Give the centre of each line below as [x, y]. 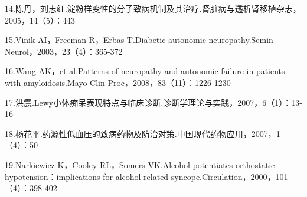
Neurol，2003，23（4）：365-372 [64, 51]
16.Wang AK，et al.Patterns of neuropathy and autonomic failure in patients [145, 71]
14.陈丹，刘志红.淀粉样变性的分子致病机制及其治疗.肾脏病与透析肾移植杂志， [153, 8]
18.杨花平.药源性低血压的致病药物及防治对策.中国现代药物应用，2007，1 [143, 133]
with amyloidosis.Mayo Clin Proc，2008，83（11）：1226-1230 [118, 82]
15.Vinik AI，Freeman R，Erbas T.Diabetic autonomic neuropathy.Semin [139, 40]
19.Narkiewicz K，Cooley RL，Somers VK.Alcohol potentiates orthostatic [140, 164]
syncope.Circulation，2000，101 [229, 176]
